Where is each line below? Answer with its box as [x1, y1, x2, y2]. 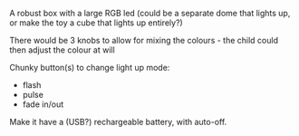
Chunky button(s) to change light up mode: [9, 63, 170, 73]
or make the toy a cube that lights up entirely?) [9, 17, 183, 28]
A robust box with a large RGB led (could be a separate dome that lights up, [9, 8, 291, 18]
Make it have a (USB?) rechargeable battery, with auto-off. [9, 117, 227, 127]
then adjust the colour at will [9, 44, 115, 55]
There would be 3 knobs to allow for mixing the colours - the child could [9, 35, 279, 45]
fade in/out [22, 99, 64, 110]
